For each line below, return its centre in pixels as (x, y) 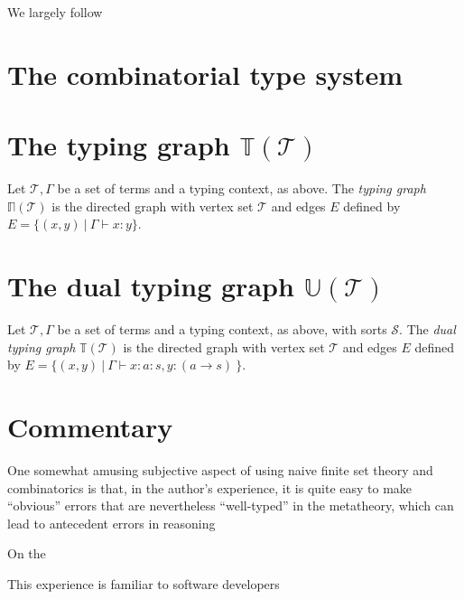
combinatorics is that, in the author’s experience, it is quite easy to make (210, 487)
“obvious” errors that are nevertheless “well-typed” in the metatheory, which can (231, 505)
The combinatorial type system (205, 74)
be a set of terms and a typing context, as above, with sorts (222, 329)
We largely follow (55, 12)
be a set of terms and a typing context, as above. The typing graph (241, 188)
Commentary (90, 426)
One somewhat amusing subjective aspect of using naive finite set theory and (220, 469)
